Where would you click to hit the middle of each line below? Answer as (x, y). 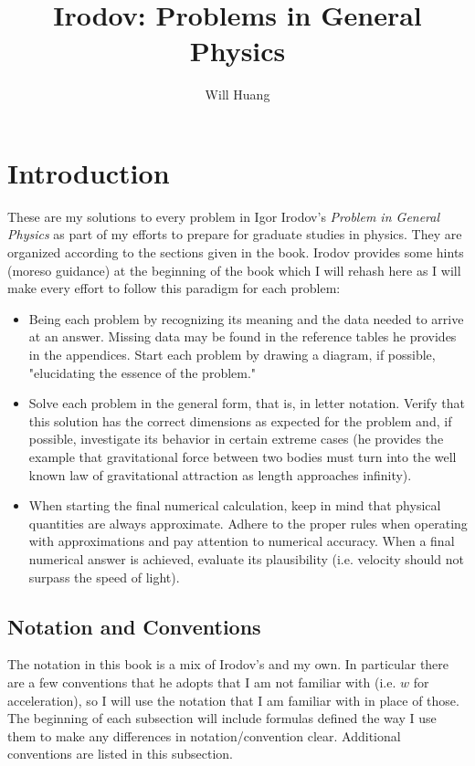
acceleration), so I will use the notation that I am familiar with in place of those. (233, 700)
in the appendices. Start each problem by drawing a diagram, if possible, (232, 354)
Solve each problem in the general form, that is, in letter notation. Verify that (247, 403)
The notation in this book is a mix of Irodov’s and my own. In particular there (228, 664)
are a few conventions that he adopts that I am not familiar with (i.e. (202, 682)
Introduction (89, 172)
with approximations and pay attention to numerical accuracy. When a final (242, 541)
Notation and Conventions (134, 626)
